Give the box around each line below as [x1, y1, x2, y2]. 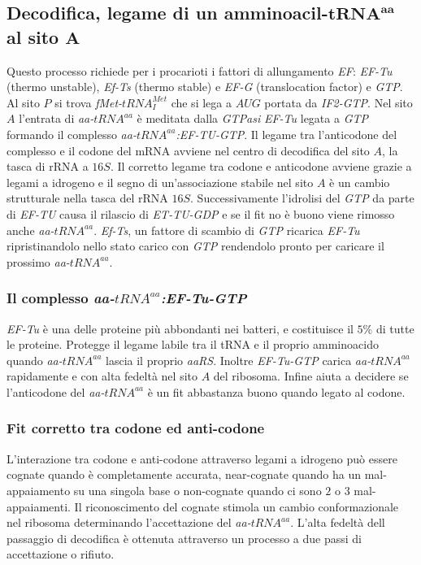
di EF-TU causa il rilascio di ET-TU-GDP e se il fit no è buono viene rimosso [7, 205, 395, 222]
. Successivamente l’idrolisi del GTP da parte [190, 189, 414, 206]
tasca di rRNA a [7, 158, 89, 175]
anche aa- [7, 221, 54, 238]
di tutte [375, 319, 414, 337]
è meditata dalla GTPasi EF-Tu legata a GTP [137, 110, 368, 127]
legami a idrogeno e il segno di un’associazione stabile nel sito [7, 173, 314, 190]
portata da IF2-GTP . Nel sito [264, 93, 413, 111]
